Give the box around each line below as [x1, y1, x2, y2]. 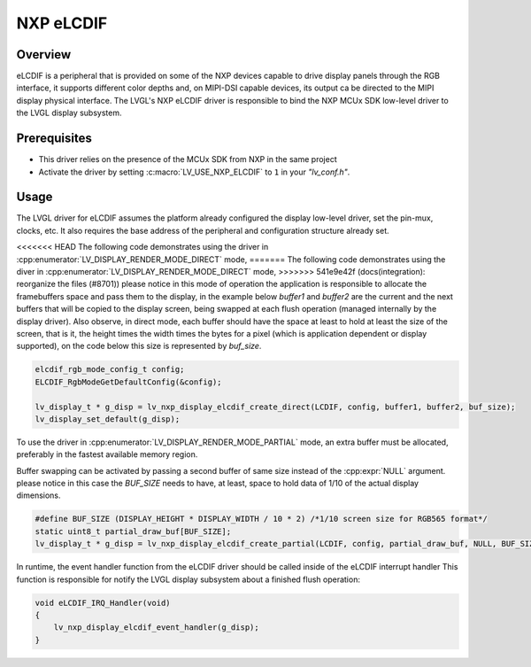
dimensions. [16, 490, 61, 500]
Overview [16, 47, 72, 62]
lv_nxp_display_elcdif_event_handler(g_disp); [53, 623, 260, 632]
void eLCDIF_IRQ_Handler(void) [35, 598, 172, 608]
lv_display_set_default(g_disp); [35, 414, 181, 424]
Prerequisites [16, 131, 92, 146]
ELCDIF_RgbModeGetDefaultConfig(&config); [35, 376, 222, 387]
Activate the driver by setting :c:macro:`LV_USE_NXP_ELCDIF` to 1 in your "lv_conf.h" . [38, 167, 350, 177]
